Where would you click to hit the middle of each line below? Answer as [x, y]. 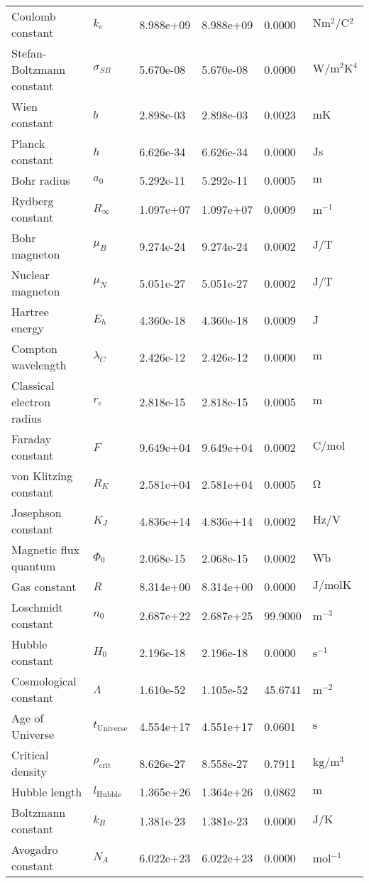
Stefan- [29, 53]
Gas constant [44, 586]
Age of [28, 718]
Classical [33, 385]
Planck [28, 143]
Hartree [30, 312]
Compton [34, 348]
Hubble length [47, 792]
